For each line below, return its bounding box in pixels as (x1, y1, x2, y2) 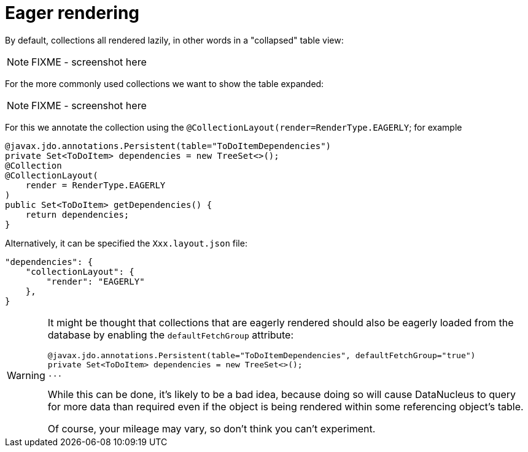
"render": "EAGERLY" (46, 276, 145, 286)
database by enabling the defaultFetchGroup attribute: (47, 328, 294, 341)
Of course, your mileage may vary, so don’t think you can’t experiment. (47, 422, 376, 435)
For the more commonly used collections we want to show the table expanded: (5, 78, 324, 89)
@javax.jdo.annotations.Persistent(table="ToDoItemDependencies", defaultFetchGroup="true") (47, 350, 476, 360)
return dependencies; (25, 209, 130, 220)
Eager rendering (5, 2, 140, 23)
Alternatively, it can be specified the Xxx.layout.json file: (5, 237, 247, 248)
